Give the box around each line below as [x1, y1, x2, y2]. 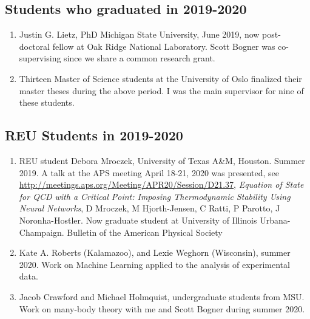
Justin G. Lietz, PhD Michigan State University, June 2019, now [19, 28, 260, 41]
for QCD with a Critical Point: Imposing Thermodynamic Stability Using [19, 190, 291, 202]
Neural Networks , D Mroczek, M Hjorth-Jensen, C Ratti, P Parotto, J [19, 202, 280, 214]
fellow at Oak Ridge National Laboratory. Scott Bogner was [52, 39, 275, 52]
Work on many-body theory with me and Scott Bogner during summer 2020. [19, 302, 305, 315]
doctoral [19, 39, 50, 52]
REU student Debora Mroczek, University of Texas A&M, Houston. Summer [19, 154, 305, 166]
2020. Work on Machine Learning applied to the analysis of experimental [19, 258, 290, 270]
